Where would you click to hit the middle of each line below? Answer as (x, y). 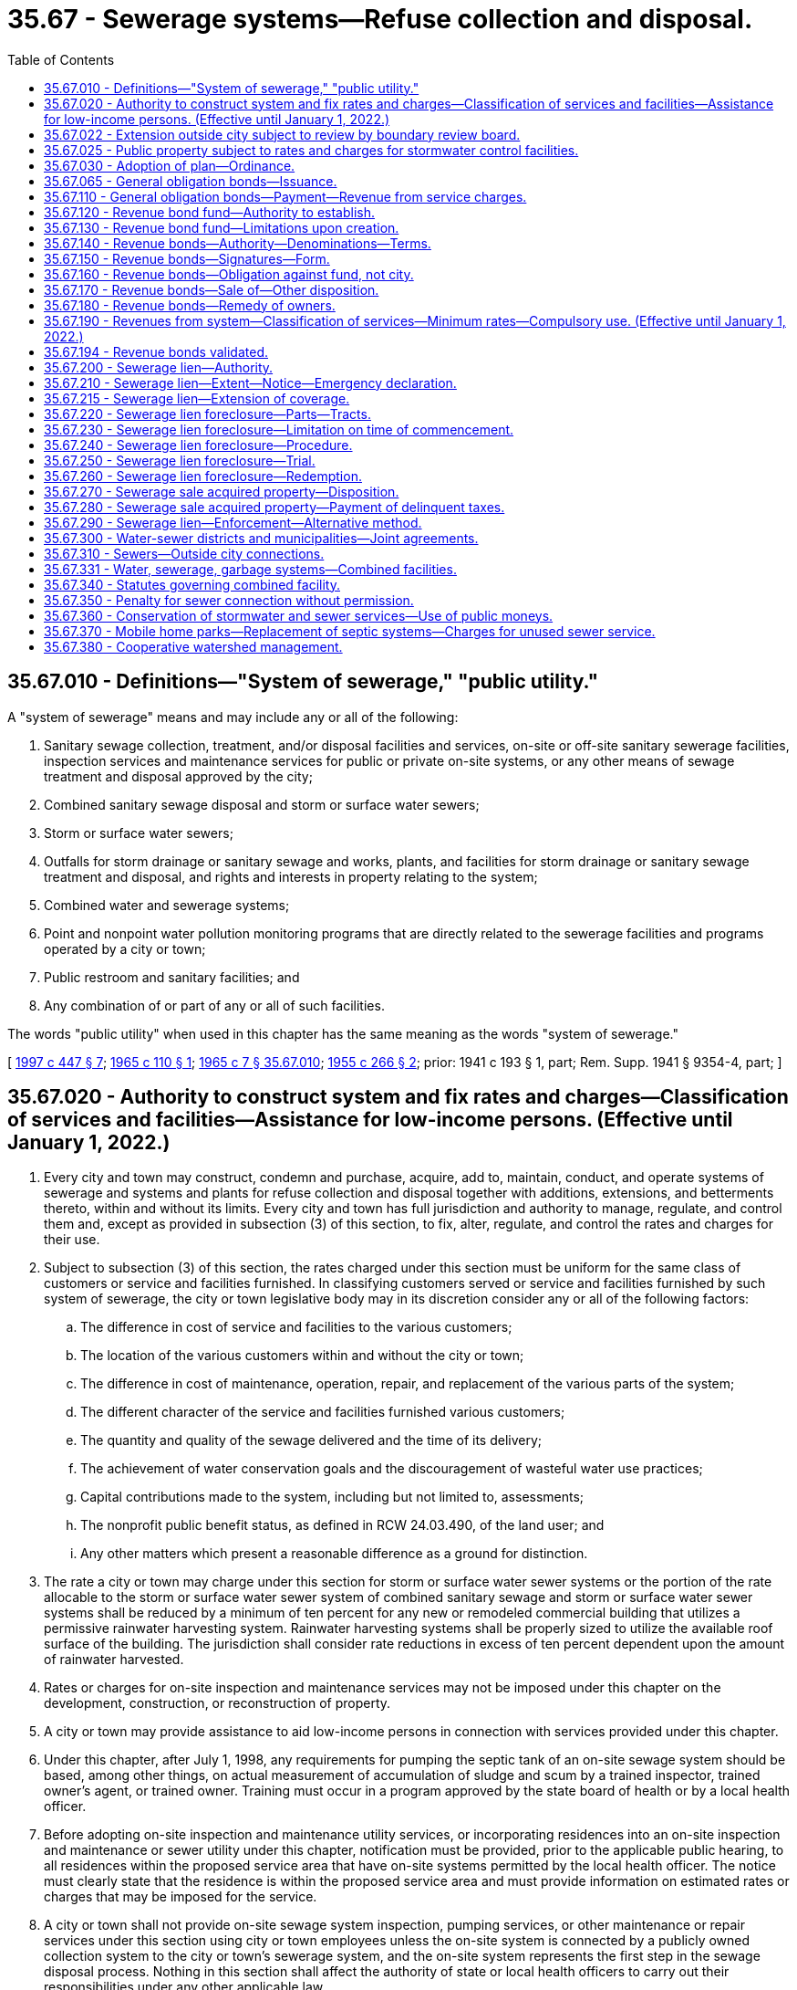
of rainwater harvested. (114, 1660)
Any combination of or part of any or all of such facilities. (214, 1005)
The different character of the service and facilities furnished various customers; (323, 1412)
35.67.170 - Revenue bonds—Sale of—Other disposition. (212, 289)
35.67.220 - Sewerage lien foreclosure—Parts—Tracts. (207, 414)
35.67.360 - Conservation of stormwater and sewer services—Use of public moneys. (299, 615)
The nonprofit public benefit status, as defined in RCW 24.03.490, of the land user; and (342, 1525)
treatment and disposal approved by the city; (178, 776)
